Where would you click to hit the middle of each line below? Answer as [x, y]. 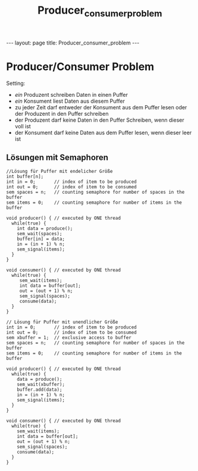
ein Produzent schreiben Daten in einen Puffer [71, 94]
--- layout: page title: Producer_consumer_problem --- [73, 43]
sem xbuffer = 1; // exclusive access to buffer [69, 337]
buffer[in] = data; [41, 239]
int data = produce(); [45, 228]
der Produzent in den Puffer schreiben [62, 113]
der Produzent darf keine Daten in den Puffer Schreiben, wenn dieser [99, 120]
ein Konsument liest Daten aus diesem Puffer [70, 101]
